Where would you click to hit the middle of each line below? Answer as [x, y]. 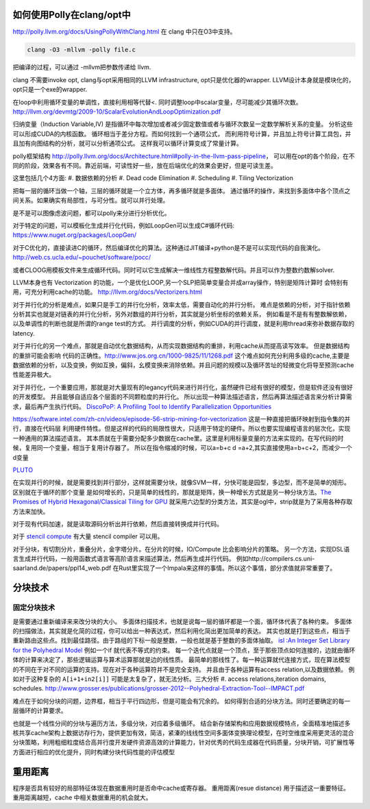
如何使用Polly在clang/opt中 [72, 15]
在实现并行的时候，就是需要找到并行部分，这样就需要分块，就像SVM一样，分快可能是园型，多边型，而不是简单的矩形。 [182, 482]
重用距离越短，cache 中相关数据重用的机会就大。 [82, 797]
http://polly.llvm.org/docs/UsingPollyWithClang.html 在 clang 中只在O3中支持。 [124, 32]
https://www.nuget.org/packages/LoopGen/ [75, 235]
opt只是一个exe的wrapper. [50, 90]
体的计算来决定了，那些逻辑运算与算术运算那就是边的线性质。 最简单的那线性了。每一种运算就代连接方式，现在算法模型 [182, 660]
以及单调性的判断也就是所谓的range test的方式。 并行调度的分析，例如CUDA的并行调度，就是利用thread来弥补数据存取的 [184, 324]
